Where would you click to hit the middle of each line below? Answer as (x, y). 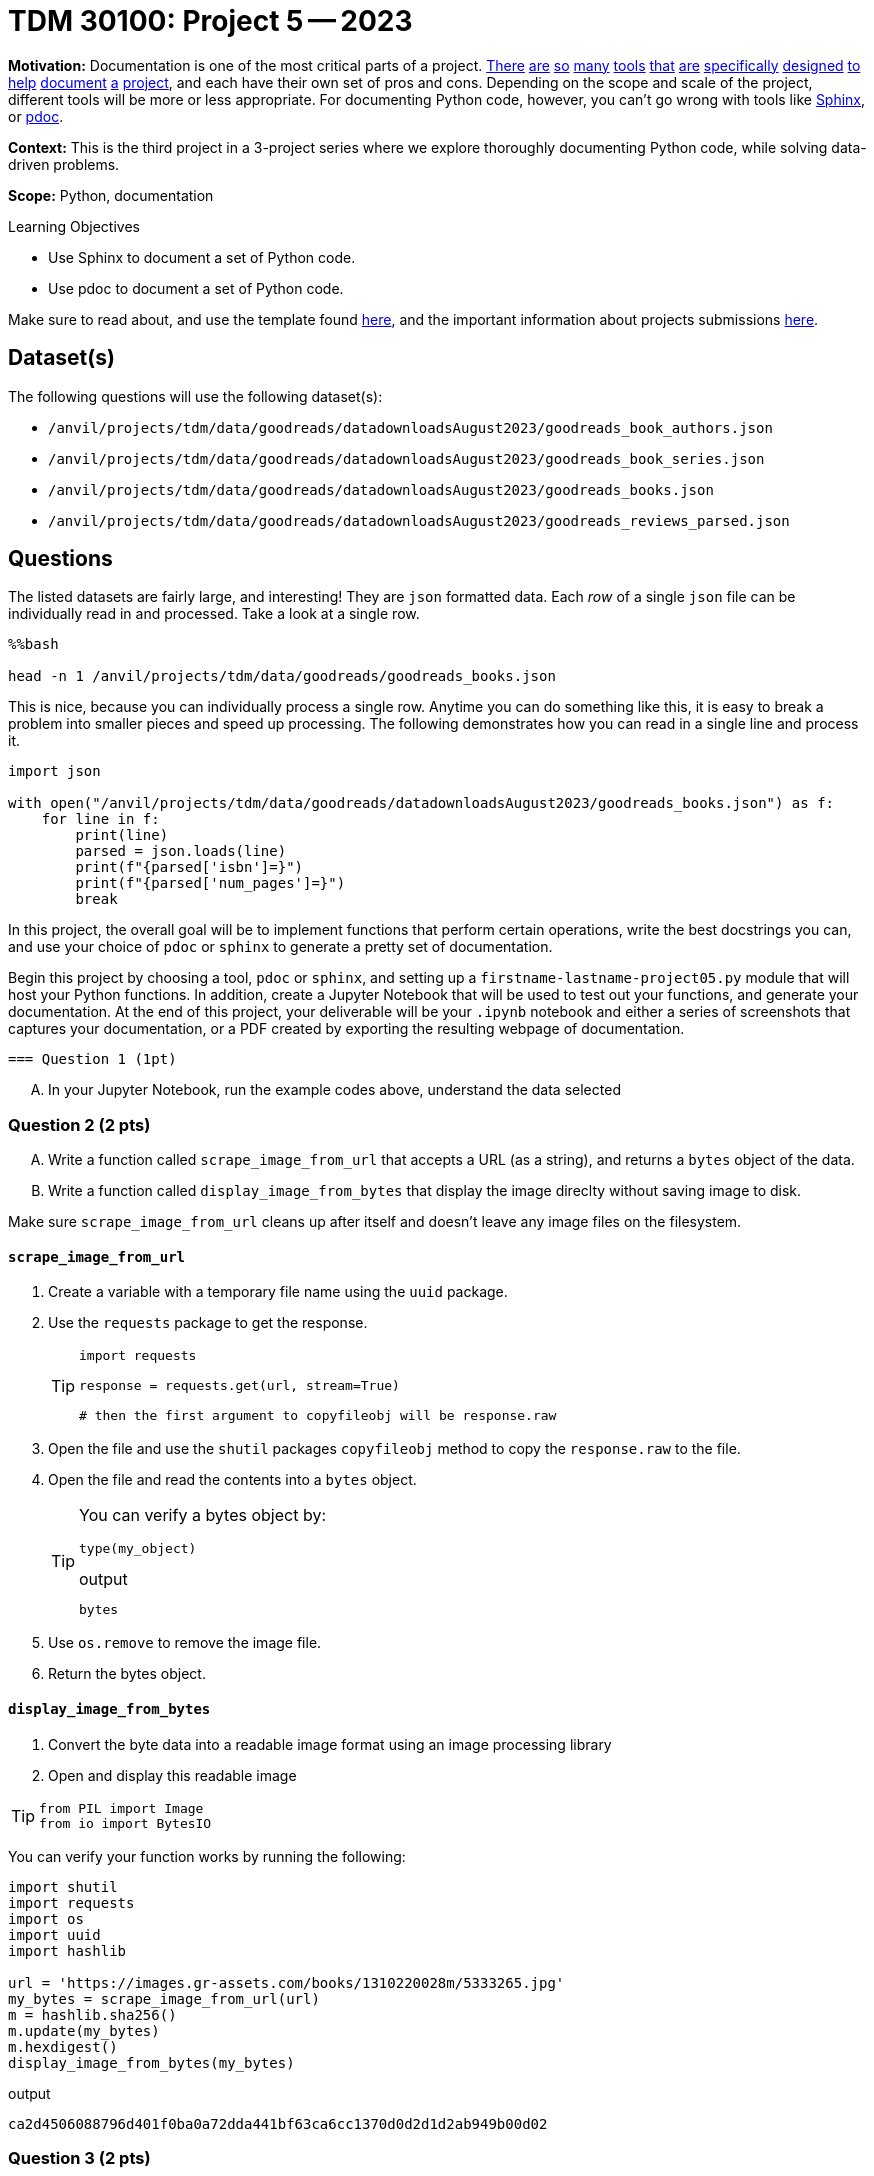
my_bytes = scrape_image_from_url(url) (164, 1998)
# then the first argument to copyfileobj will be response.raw (318, 1416)
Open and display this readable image (172, 1775)
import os (46, 1918)
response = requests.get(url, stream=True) (239, 1386)
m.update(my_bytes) (84, 2030)
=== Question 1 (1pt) (92, 1059)
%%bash (33, 644)
